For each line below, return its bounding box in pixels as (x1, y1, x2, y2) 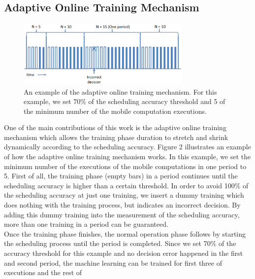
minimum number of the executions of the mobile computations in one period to (4, 161, 247, 171)
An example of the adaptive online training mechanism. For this (24, 86, 217, 97)
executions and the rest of (4, 267, 82, 278)
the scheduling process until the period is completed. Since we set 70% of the (4, 238, 236, 248)
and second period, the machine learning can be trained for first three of (4, 257, 222, 268)
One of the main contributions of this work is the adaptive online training (4, 122, 226, 133)
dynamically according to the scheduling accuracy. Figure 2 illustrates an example (4, 141, 251, 152)
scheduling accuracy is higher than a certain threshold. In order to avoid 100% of (4, 180, 249, 190)
